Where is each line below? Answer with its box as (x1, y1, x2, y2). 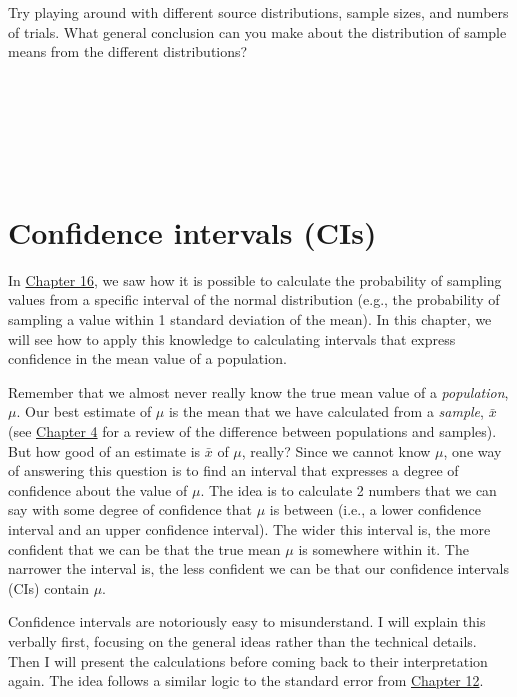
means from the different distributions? (8, 41, 248, 62)
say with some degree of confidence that (8, 499, 252, 520)
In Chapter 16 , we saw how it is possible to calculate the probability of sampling (8, 269, 502, 290)
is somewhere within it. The (298, 538, 469, 559)
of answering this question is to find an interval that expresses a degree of (8, 460, 459, 481)
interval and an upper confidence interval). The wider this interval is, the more (8, 518, 491, 539)
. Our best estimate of (16, 401, 152, 422)
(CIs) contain (8, 577, 89, 598)
